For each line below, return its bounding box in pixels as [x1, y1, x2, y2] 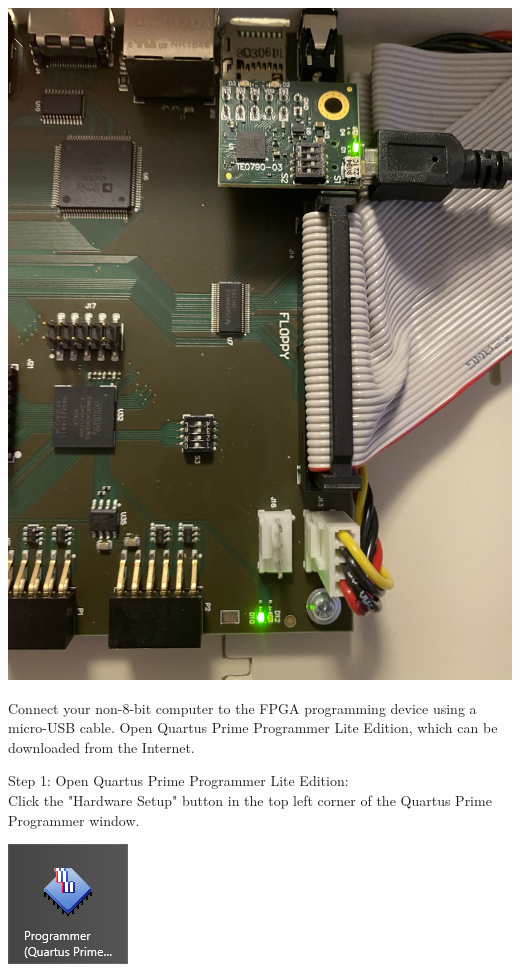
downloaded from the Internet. [8, 736, 195, 757]
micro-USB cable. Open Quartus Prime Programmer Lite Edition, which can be [8, 717, 498, 738]
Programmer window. [8, 809, 140, 830]
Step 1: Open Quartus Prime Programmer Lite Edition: [8, 770, 349, 791]
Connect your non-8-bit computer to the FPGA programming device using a [8, 697, 477, 718]
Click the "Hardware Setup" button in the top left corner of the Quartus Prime [8, 789, 492, 810]
